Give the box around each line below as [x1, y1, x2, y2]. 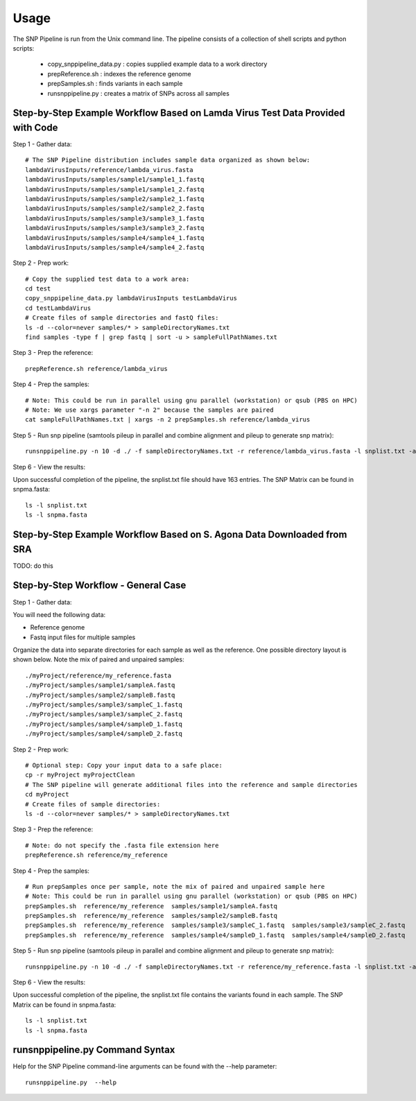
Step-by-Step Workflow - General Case [12, 580, 187, 591]
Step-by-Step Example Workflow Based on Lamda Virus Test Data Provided [12, 107, 345, 119]
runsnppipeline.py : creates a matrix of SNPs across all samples [47, 89, 230, 97]
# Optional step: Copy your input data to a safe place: [25, 761, 223, 769]
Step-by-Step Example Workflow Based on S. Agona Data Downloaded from [12, 528, 347, 540]
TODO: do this [12, 562, 53, 570]
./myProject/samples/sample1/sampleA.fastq [25, 682, 175, 689]
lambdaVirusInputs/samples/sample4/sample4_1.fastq [25, 234, 205, 242]
